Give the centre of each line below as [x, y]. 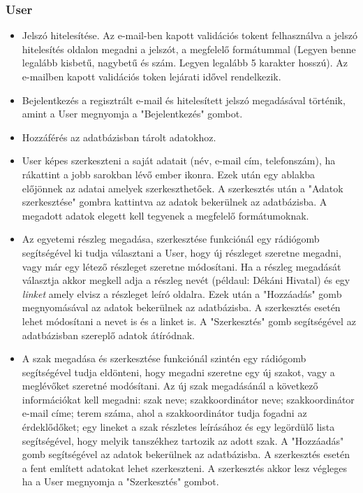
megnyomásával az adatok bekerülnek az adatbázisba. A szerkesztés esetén [181, 307]
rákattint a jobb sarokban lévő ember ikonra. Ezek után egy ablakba [169, 174]
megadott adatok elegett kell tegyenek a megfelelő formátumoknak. [165, 215]
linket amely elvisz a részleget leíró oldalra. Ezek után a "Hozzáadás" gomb [182, 293]
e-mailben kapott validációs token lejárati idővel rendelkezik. [151, 76]
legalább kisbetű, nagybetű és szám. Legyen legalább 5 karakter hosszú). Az [185, 63]
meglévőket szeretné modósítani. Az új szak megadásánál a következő [170, 386]
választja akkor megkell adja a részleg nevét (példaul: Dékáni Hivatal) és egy [186, 280]
